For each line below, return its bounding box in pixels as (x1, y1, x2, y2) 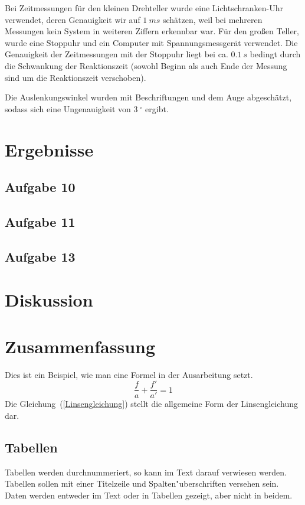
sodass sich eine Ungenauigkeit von (5, 102, 131, 115)
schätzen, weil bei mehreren (162, 13, 263, 25)
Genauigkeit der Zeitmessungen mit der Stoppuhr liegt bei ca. (5, 48, 228, 60)
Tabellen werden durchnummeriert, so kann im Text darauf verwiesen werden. (5, 465, 287, 478)
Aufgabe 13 (5, 247, 76, 265)
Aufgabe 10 (5, 178, 76, 196)
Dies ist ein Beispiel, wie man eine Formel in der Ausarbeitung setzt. (5, 368, 253, 380)
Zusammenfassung (5, 334, 156, 358)
